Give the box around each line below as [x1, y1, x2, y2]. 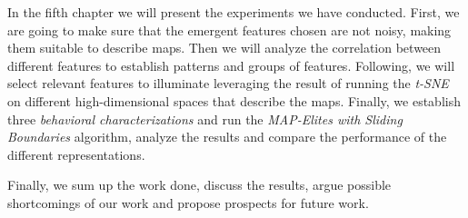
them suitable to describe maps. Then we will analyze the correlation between [7, 38, 442, 57]
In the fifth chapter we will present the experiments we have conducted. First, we [7, 3, 460, 21]
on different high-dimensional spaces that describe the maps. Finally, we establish [7, 91, 461, 110]
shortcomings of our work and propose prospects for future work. [7, 193, 369, 212]
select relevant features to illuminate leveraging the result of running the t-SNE [7, 74, 449, 93]
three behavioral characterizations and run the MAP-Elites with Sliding [7, 109, 403, 128]
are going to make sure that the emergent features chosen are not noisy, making [7, 20, 452, 39]
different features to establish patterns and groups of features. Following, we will [7, 55, 455, 74]
